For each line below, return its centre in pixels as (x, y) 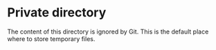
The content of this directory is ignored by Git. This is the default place (108, 32)
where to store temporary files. (51, 38)
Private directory (57, 13)
